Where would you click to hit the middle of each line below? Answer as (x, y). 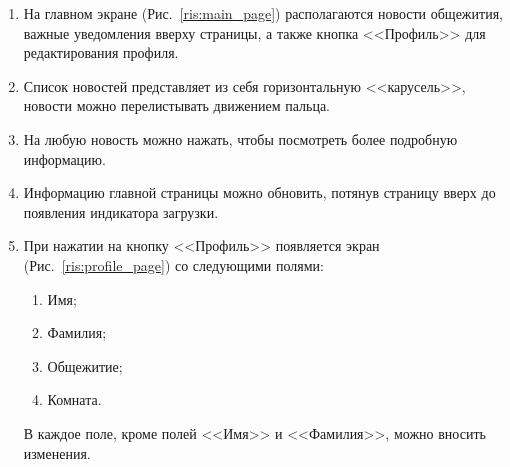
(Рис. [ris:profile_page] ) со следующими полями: (173, 264)
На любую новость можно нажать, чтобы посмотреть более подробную (240, 138)
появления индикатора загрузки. (121, 211)
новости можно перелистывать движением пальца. (177, 105)
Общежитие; (85, 365)
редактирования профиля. (101, 52)
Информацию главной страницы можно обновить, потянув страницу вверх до (259, 192)
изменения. (57, 452)
